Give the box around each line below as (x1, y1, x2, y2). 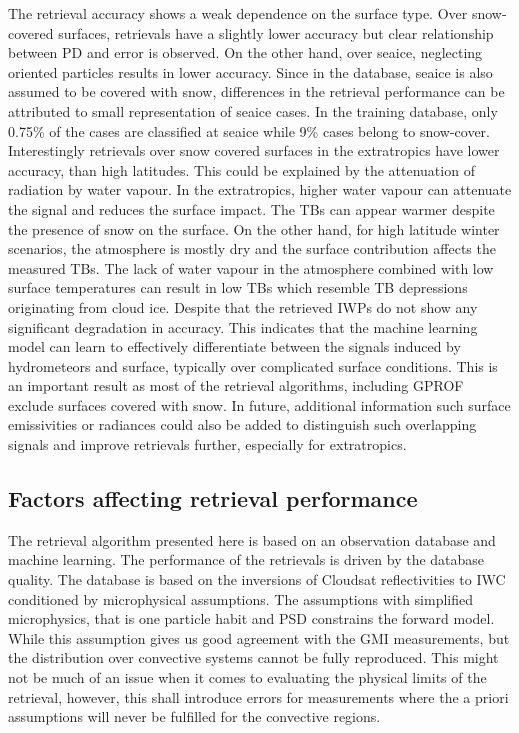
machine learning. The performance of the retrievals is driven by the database (8, 549, 485, 570)
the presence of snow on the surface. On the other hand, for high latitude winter (8, 218, 500, 239)
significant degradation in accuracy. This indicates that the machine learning (8, 316, 478, 337)
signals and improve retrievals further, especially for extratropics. (8, 434, 407, 455)
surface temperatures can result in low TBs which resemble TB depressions (8, 277, 468, 298)
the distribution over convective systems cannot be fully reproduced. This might (8, 647, 499, 668)
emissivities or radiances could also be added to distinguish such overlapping (8, 414, 477, 435)
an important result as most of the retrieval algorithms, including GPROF (8, 375, 464, 396)
